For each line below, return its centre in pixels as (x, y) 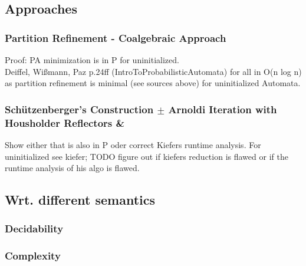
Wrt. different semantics (80, 200)
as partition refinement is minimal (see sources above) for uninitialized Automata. (153, 83)
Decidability (34, 229)
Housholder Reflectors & (65, 122)
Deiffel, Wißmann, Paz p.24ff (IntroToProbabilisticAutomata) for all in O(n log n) (153, 71)
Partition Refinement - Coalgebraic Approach (116, 37)
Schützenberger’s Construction (79, 109)
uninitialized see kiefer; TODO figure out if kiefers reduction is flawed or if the (147, 156)
